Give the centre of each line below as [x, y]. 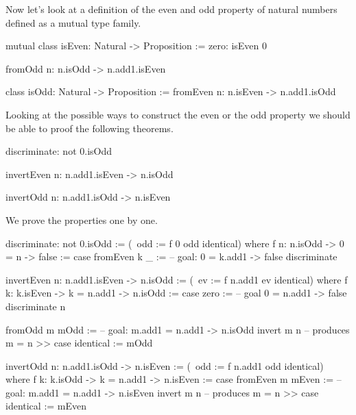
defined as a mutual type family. [73, 22]
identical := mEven [46, 406]
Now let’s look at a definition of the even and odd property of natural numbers [171, 9]
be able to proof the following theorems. [90, 128]
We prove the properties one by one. [82, 219]
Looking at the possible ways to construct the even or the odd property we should [178, 114]
